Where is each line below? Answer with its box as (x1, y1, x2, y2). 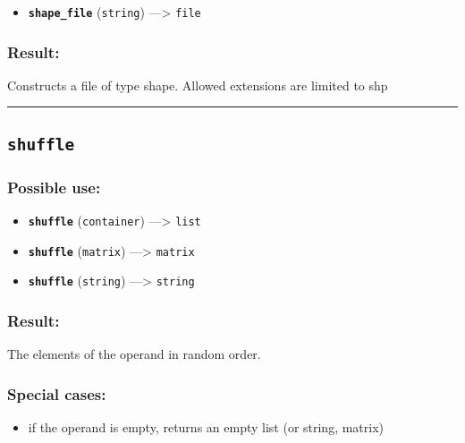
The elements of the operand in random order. (7, 345, 261, 363)
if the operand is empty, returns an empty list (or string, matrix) (28, 418, 385, 437)
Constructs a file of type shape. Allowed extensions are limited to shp (7, 75, 388, 94)
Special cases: (7, 382, 106, 405)
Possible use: (7, 175, 101, 198)
